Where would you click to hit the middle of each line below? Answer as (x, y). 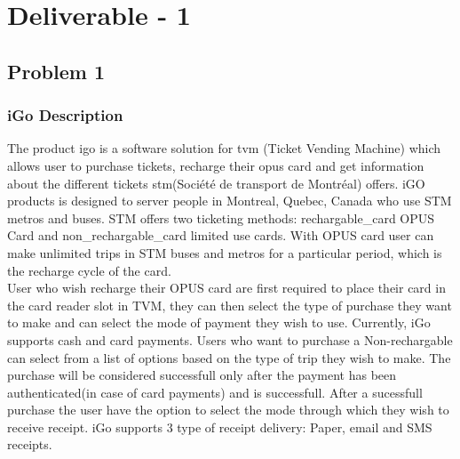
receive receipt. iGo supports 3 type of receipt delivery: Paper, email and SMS (220, 427)
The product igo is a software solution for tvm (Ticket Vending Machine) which (224, 148)
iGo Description (65, 115)
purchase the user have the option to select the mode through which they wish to (228, 410)
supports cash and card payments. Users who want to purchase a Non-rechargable (230, 339)
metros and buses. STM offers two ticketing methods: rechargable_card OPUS (221, 217)
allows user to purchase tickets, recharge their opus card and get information (216, 165)
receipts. (30, 444)
